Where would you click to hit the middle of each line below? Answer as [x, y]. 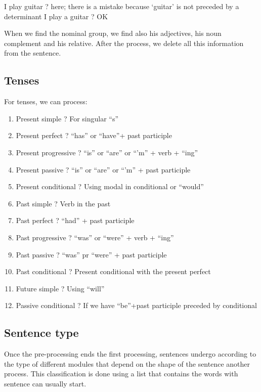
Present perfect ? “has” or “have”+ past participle [94, 135]
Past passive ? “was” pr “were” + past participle [91, 254]
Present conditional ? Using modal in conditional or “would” [110, 186]
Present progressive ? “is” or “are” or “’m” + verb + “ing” [107, 152]
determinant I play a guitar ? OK [56, 16]
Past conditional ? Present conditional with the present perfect [113, 271]
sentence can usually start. [45, 383]
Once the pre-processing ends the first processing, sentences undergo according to [130, 354]
